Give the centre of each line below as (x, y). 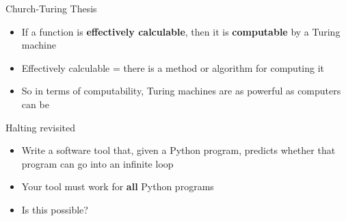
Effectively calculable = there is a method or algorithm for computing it (173, 67)
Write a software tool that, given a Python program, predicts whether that (178, 150)
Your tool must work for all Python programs (118, 186)
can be (35, 104)
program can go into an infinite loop (97, 163)
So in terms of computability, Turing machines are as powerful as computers (181, 91)
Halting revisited (41, 127)
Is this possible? (55, 209)
